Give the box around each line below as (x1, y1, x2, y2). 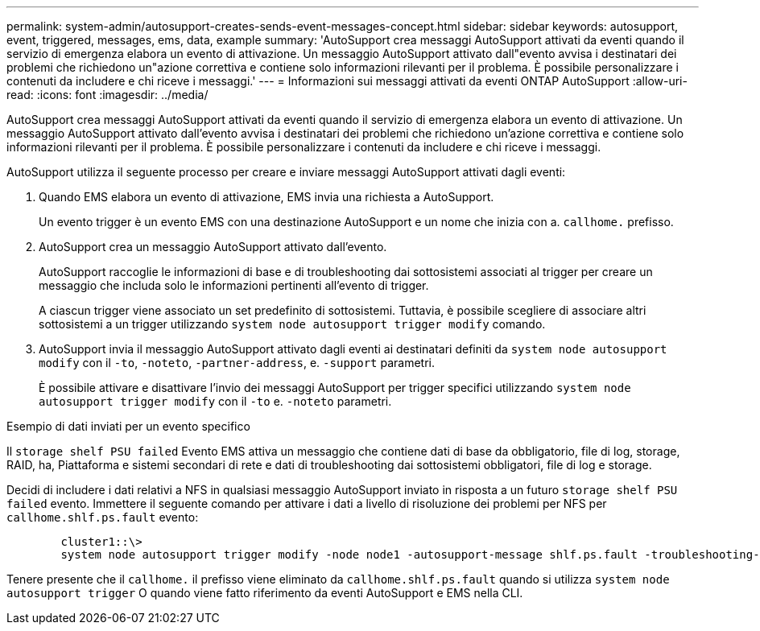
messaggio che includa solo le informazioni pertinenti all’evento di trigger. (39, 278, 429, 292)
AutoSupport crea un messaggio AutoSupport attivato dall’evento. (39, 240, 387, 254)
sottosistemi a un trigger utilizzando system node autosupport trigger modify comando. (39, 317, 546, 331)
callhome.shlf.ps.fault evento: (6, 510, 199, 524)
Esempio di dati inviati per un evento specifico (6, 419, 250, 433)
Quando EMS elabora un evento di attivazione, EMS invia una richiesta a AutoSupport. (39, 190, 494, 204)
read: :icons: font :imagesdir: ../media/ (6, 88, 209, 101)
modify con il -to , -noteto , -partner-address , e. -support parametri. (39, 356, 436, 369)
